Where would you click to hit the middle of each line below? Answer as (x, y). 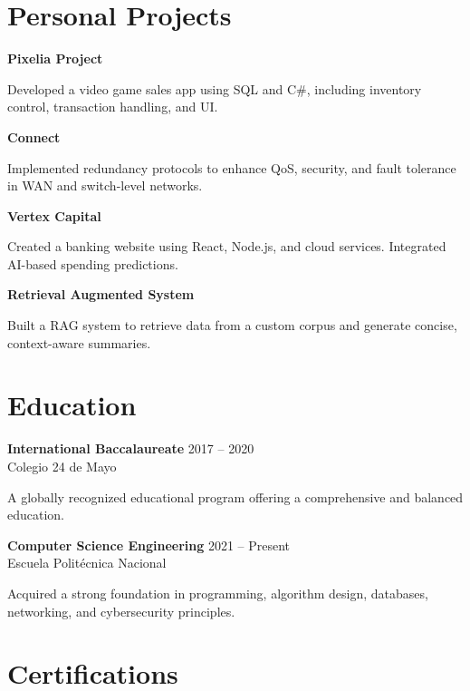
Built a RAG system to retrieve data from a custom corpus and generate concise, (232, 325)
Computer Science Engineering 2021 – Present (149, 545)
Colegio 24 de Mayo (62, 466)
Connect (34, 136)
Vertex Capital (54, 215)
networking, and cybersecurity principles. (121, 611)
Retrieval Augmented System (101, 294)
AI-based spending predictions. (93, 263)
